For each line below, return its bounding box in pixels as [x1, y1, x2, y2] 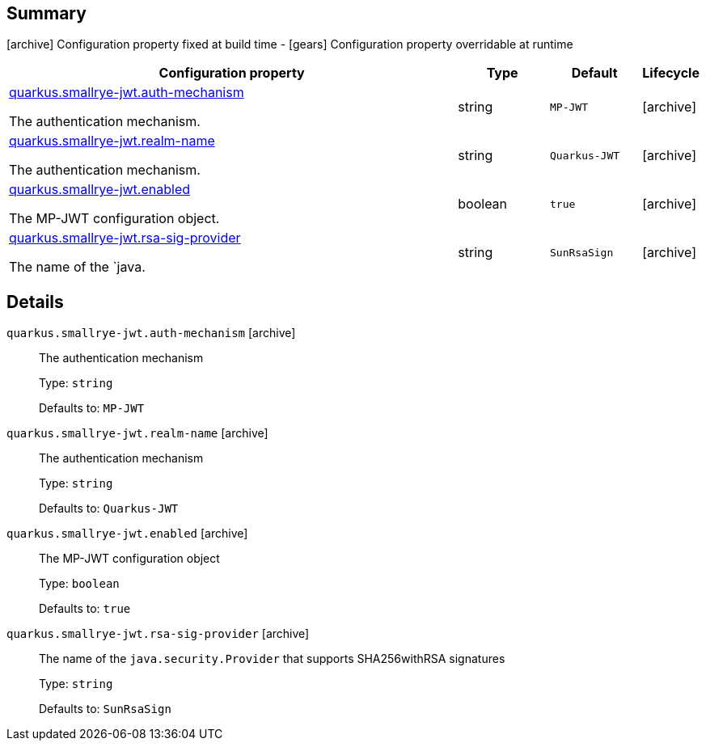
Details [6, 291, 64, 312]
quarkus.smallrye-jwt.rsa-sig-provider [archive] [6, 627, 310, 641]
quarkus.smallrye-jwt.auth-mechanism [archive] [6, 326, 296, 340]
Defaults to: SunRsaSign [39, 702, 171, 716]
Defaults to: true [39, 601, 131, 616]
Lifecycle [642, 65, 700, 82]
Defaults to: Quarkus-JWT [39, 501, 179, 516]
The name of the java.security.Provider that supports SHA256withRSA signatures [39, 652, 505, 666]
